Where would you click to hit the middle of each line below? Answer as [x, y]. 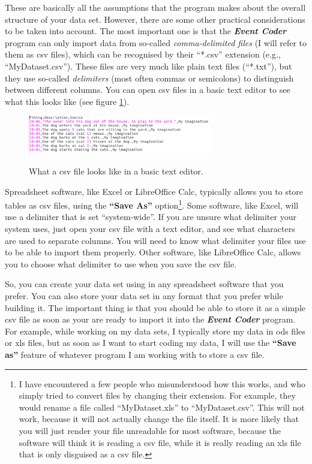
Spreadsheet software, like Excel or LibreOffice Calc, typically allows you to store [154, 191]
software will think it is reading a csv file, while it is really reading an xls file [160, 442]
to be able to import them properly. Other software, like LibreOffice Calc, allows [153, 252]
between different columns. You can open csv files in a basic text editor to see [148, 90]
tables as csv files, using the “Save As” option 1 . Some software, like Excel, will [152, 204]
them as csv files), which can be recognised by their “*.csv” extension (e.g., [143, 54]
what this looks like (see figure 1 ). [67, 101]
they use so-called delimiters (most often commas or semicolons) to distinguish [149, 78]
